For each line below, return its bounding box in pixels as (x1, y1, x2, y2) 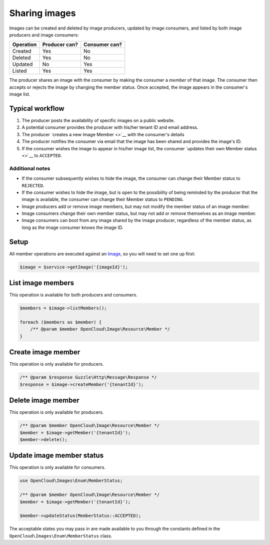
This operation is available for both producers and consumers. (9, 292, 137, 298)
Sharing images (9, 8, 76, 19)
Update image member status (9, 451, 104, 460)
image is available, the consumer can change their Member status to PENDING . (21, 196, 184, 202)
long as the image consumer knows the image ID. (21, 224, 123, 230)
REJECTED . (21, 182, 44, 188)
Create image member (9, 348, 80, 357)
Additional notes (9, 165, 50, 172)
